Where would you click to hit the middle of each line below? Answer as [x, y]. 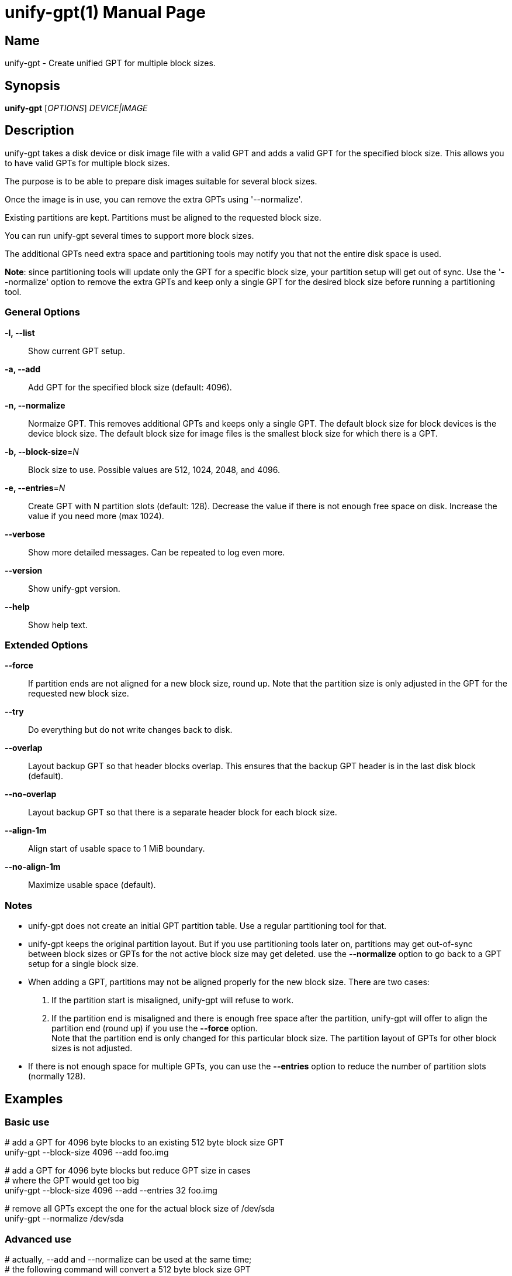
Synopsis [32, 85]
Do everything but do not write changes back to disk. [130, 730]
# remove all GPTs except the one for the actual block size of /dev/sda [140, 1209]
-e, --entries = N [35, 488]
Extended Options [46, 645]
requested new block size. [79, 694]
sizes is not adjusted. [92, 1048]
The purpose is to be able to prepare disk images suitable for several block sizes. [161, 181]
